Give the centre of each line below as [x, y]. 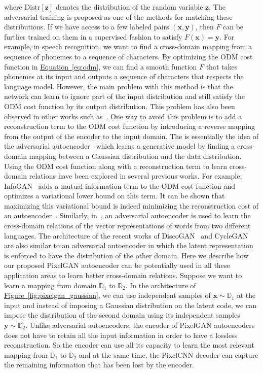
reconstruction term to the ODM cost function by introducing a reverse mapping [129, 126]
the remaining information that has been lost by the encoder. [99, 365]
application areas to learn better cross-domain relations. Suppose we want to [123, 275]
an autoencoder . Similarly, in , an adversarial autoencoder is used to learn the [127, 215]
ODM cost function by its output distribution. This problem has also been [120, 106]
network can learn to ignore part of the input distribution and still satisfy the [125, 96]
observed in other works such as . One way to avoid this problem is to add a [123, 116]
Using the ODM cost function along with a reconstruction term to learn [116, 166]
